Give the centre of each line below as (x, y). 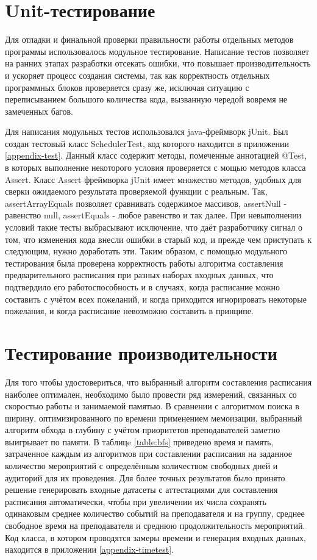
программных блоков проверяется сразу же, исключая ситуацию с (127, 87)
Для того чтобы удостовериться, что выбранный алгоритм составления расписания (158, 382)
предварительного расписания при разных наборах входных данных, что (139, 275)
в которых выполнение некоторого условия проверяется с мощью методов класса (155, 167)
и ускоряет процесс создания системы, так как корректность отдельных (137, 75)
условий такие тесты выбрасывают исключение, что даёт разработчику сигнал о (154, 227)
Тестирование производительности (141, 352)
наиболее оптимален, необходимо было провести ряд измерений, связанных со (151, 394)
